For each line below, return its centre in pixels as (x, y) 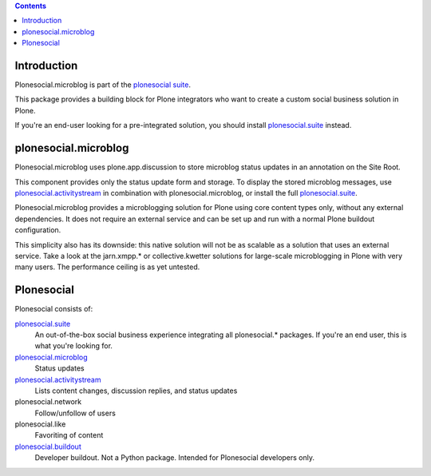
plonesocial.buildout (48, 446)
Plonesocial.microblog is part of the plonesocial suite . (103, 85)
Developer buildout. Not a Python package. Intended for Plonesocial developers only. (175, 458)
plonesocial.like (40, 424)
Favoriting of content (69, 435)
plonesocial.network (48, 402)
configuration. (38, 230)
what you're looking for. (74, 346)
